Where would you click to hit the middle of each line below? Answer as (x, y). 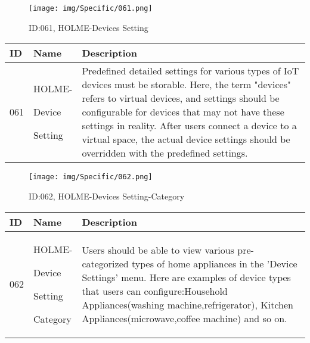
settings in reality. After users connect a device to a (189, 126)
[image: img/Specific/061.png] (91, 8)
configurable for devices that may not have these (183, 112)
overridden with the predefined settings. (165, 153)
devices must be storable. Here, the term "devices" (186, 85)
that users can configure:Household (155, 291)
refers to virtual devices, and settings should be (181, 98)
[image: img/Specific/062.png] (91, 177)
